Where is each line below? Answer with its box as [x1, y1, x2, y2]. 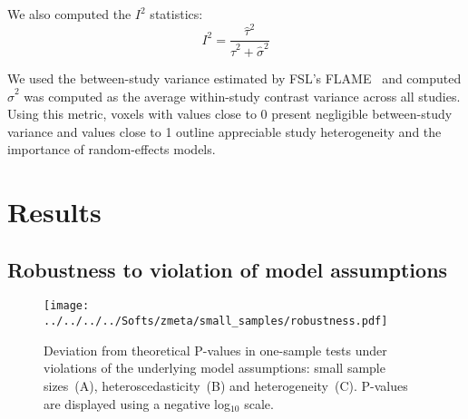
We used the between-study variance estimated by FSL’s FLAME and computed [7, 68, 462, 87]
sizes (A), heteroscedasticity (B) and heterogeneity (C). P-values [44, 375, 408, 395]
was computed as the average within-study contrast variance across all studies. [24, 86, 461, 105]
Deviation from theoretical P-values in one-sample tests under [44, 340, 387, 359]
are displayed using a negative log [44, 394, 230, 413]
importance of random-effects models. [7, 140, 216, 159]
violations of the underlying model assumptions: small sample [44, 358, 385, 377]
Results [7, 193, 102, 230]
